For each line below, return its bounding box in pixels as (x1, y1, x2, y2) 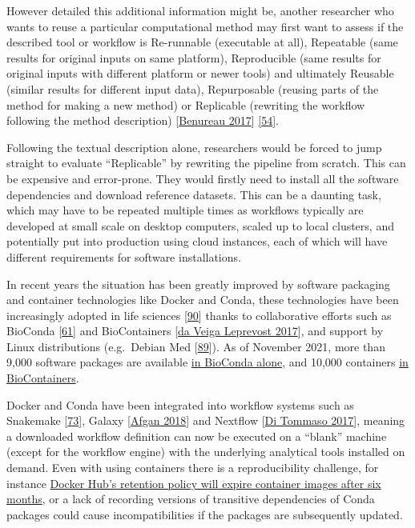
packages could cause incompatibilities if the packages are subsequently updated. (6, 506, 403, 522)
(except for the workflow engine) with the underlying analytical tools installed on (6, 443, 405, 460)
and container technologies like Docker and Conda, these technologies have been (6, 291, 399, 308)
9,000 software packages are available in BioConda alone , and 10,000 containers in (6, 354, 409, 370)
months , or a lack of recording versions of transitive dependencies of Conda (6, 490, 375, 507)
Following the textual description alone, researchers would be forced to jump (6, 138, 382, 155)
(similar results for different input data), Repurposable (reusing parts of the (6, 80, 379, 97)
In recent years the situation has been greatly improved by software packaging (6, 275, 390, 292)
